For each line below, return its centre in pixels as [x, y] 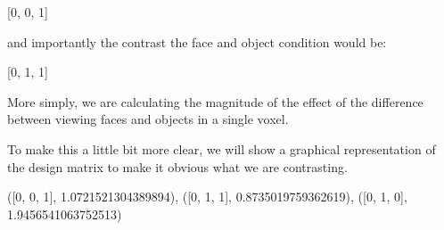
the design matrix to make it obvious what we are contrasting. [177, 166]
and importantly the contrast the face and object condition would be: [197, 41]
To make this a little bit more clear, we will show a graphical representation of [222, 148]
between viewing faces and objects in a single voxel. [148, 119]
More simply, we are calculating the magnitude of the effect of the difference [215, 101]
